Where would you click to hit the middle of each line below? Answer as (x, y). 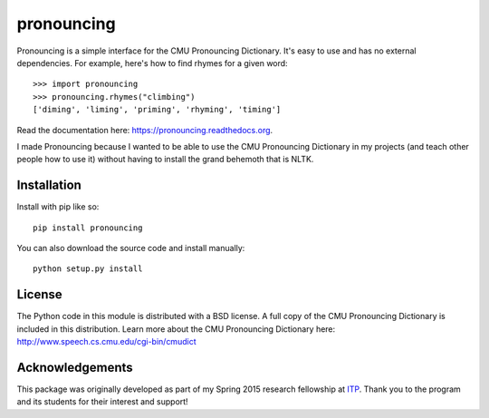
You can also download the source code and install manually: (131, 248)
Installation (49, 185)
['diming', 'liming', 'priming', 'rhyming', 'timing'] (157, 110)
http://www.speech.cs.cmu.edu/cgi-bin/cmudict (106, 342)
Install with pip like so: (58, 207)
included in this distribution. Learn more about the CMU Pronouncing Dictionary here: (176, 329)
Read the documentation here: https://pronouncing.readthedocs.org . (145, 130)
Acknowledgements (75, 367)
